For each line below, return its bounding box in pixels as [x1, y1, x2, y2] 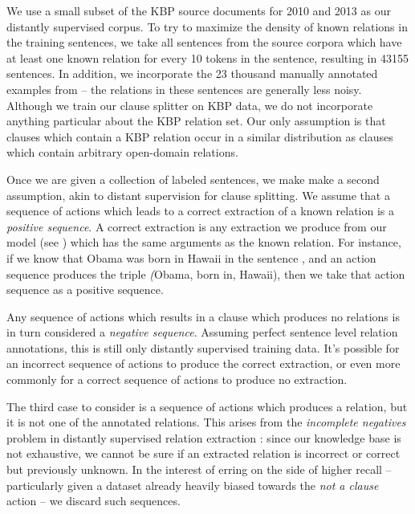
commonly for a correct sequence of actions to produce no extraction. [6, 371, 348, 388]
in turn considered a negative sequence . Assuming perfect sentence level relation [6, 324, 398, 341]
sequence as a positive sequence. [6, 281, 164, 298]
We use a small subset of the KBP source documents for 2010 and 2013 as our [6, 2, 391, 18]
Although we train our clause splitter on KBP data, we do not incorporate [6, 96, 373, 113]
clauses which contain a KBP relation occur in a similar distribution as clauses [6, 128, 393, 145]
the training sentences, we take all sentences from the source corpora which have [6, 34, 402, 51]
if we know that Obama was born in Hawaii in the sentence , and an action [6, 249, 376, 266]
